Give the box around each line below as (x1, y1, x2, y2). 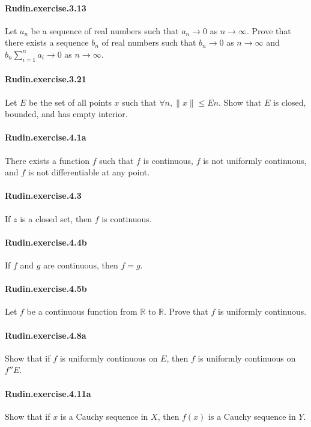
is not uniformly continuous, (203, 154, 307, 166)
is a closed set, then (20, 212, 92, 225)
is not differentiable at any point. (28, 166, 150, 178)
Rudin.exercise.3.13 (5, 1, 86, 14)
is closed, (273, 95, 306, 108)
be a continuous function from (26, 305, 137, 318)
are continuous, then (43, 258, 118, 271)
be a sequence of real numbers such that (31, 24, 179, 37)
